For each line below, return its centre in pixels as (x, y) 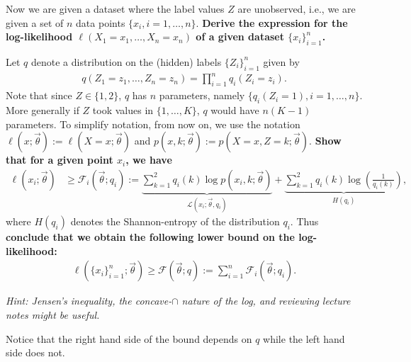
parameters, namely (202, 95)
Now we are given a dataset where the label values (115, 9)
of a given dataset (240, 36)
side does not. (35, 352)
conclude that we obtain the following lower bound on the (150, 237)
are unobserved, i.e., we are (297, 9)
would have (235, 109)
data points (101, 22)
